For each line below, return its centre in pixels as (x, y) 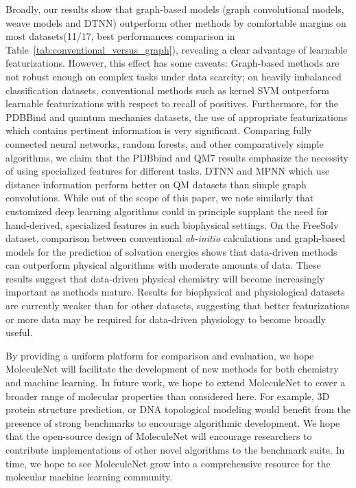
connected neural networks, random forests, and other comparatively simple (165, 143)
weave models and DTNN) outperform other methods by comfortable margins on (176, 22)
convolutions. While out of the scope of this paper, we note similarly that (160, 198)
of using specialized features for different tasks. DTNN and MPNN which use (168, 171)
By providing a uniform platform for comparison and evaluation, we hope (160, 355)
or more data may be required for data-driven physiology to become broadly (166, 319)
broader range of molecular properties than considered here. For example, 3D (168, 396)
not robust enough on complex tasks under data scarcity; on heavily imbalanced (174, 76)
